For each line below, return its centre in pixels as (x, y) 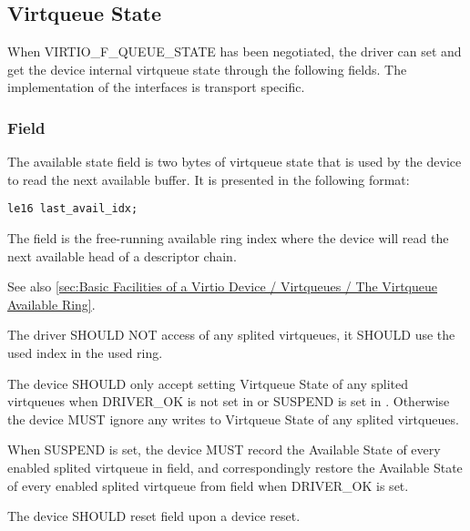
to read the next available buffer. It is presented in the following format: (209, 179)
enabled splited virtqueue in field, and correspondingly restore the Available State (235, 467)
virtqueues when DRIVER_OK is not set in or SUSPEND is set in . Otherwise (229, 401)
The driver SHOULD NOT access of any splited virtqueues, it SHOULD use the (231, 335)
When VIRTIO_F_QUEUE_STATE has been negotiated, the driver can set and (235, 51)
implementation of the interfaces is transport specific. (156, 87)
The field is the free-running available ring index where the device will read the (228, 238)
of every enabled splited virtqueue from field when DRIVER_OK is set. (208, 485)
